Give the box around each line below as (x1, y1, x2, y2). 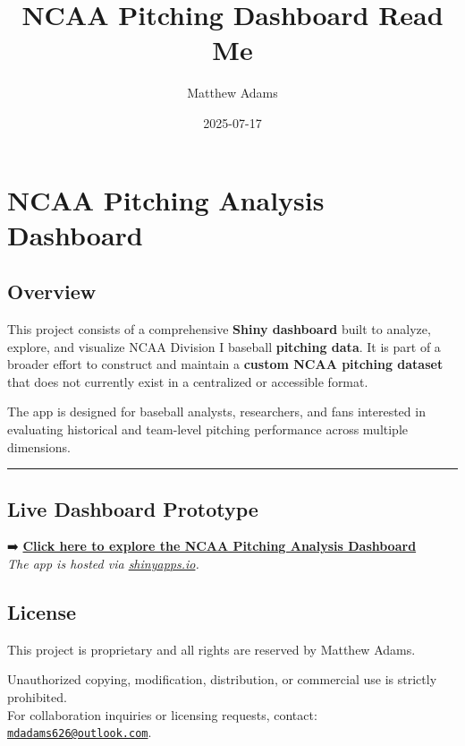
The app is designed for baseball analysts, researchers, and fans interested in (7, 402, 426, 421)
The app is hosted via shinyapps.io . (7, 554, 199, 573)
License (7, 598, 77, 626)
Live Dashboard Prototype (7, 494, 258, 522)
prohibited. (7, 688, 67, 707)
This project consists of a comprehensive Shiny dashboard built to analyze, (7, 320, 431, 339)
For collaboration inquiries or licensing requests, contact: (7, 705, 317, 724)
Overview (7, 278, 97, 305)
